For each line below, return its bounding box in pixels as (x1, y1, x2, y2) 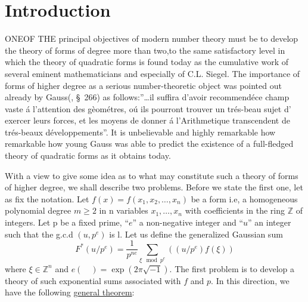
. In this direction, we (211, 274, 290, 286)
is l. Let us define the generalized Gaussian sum (109, 227, 283, 240)
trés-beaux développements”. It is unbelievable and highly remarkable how (5, 125, 276, 138)
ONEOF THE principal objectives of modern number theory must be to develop (5, 32, 298, 45)
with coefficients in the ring (185, 204, 285, 217)
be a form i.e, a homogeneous (191, 192, 298, 205)
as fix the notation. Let (5, 192, 89, 205)
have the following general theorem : (5, 286, 135, 298)
